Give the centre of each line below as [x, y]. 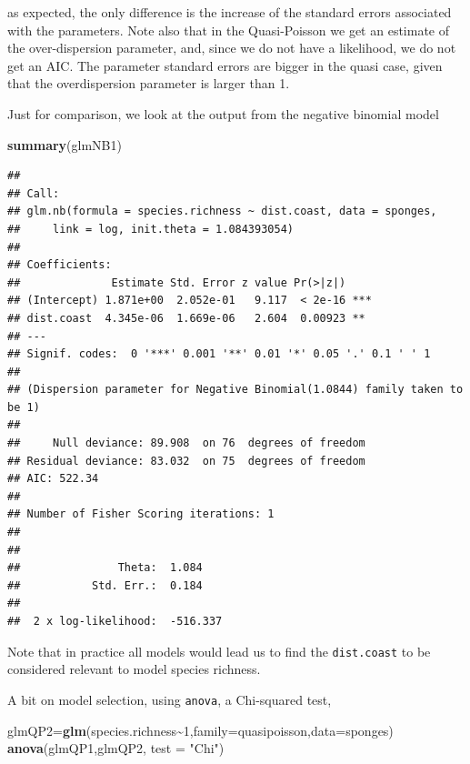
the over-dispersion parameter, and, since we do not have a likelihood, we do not [232, 48]
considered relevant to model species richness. [134, 669]
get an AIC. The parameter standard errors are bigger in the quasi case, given [225, 65]
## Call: [34, 193]
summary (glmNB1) [65, 144]
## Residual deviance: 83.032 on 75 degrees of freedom [186, 461]
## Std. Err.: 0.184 [105, 585]
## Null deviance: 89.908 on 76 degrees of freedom [186, 443]
